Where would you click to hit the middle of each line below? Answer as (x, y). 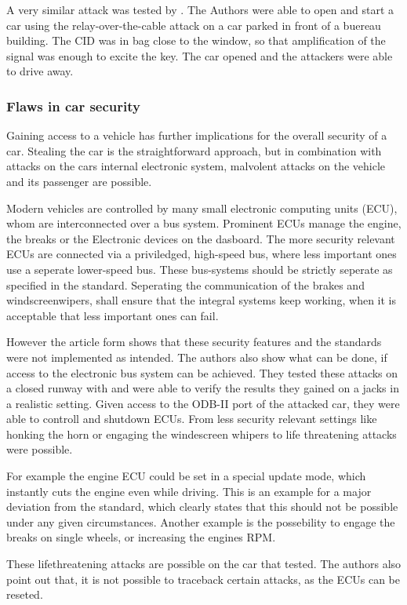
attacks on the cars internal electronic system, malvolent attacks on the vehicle (196, 166)
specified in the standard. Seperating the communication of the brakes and (185, 284)
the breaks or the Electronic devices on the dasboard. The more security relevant (201, 238)
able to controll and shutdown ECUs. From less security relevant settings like (192, 419)
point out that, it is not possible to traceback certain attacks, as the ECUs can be (203, 579)
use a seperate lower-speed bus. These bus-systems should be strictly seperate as (200, 269)
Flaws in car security (73, 106)
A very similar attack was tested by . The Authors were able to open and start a (200, 9)
